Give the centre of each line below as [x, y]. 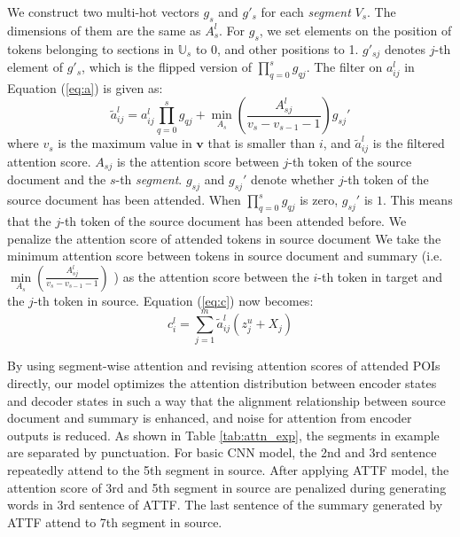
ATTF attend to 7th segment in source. [115, 521]
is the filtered [409, 143]
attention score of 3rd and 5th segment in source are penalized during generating [227, 487]
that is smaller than [261, 143]
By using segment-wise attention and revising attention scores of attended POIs [224, 366]
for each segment [306, 12]
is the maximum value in [125, 143]
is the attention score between [198, 161]
